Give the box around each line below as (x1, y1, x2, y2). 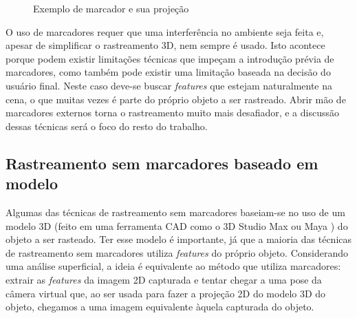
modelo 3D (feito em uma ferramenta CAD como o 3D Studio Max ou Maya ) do (6, 218, 348, 233)
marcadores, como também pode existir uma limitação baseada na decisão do (6, 65, 331, 79)
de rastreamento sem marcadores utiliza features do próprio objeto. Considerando (6, 245, 349, 259)
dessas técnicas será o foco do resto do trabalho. (6, 118, 208, 133)
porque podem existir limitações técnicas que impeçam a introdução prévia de (6, 51, 334, 65)
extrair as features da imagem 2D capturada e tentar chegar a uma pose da (6, 272, 322, 286)
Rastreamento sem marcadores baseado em (6, 152, 318, 173)
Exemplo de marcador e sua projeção (33, 1, 189, 15)
